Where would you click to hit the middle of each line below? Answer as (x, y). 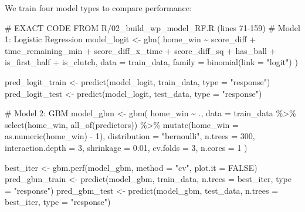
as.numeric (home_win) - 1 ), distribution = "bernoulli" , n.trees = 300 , (130, 136)
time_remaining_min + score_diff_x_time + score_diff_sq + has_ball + (140, 50)
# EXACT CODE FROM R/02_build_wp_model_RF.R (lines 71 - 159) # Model (152, 27)
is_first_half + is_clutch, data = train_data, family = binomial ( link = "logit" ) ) (151, 62)
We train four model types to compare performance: (98, 8)
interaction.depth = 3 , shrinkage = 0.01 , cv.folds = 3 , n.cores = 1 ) (126, 147)
